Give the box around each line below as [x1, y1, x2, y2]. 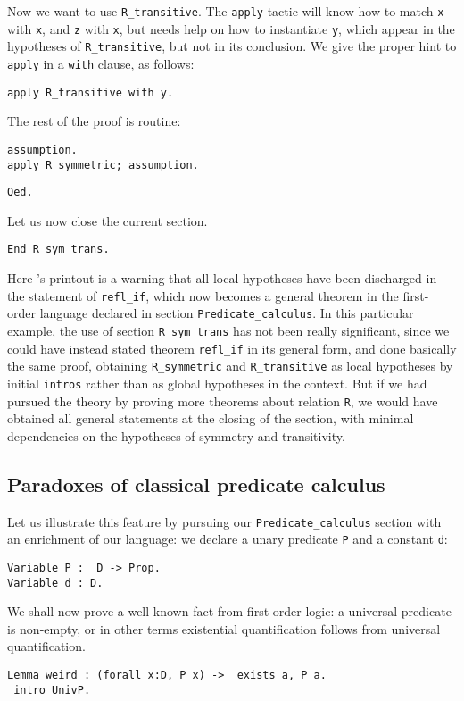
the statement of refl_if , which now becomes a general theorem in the [7, 286, 399, 305]
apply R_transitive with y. [7, 86, 174, 99]
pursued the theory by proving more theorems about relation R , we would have [7, 391, 438, 410]
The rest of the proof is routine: [7, 112, 181, 130]
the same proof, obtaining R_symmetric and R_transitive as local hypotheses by [7, 356, 453, 375]
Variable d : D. [7, 576, 104, 589]
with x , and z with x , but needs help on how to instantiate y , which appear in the [7, 19, 455, 38]
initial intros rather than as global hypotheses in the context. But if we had [7, 373, 427, 392]
